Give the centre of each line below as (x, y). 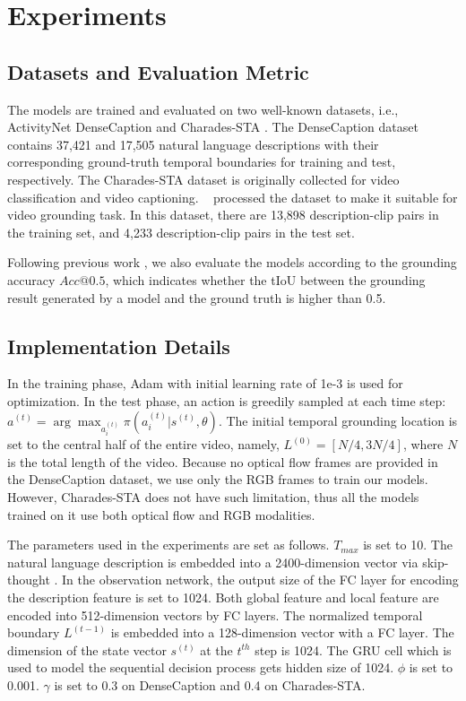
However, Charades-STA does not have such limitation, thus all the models (213, 497)
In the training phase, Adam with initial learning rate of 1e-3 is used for (205, 383)
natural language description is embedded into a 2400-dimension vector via (213, 562)
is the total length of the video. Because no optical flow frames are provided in (223, 461)
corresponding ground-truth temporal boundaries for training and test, (202, 162)
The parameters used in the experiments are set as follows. (168, 545)
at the (216, 649)
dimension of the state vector (87, 649)
